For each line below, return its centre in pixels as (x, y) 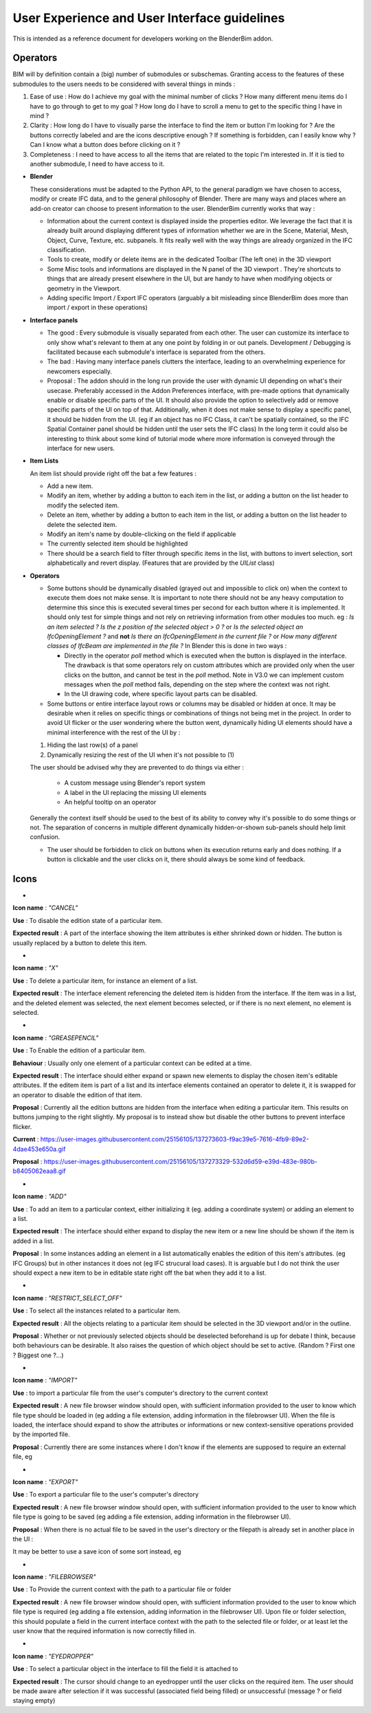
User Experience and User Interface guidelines (149, 18)
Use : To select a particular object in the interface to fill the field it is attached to (125, 1669)
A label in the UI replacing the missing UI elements (135, 792)
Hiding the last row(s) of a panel (92, 745)
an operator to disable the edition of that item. (78, 1095)
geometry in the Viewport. (84, 288)
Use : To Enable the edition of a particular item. (79, 1051)
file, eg (22, 1457)
